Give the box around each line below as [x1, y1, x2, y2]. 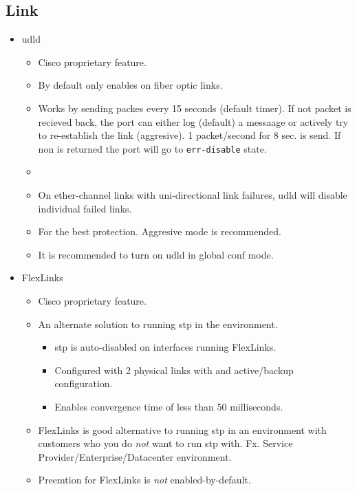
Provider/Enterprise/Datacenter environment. [38, 449, 232, 463]
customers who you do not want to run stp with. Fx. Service [38, 436, 293, 450]
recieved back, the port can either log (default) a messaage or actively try [38, 114, 349, 129]
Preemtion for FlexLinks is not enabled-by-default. [38, 472, 251, 487]
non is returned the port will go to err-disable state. [38, 141, 267, 155]
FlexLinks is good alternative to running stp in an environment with [38, 422, 327, 437]
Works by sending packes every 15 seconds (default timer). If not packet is [38, 100, 351, 115]
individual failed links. [38, 201, 132, 215]
